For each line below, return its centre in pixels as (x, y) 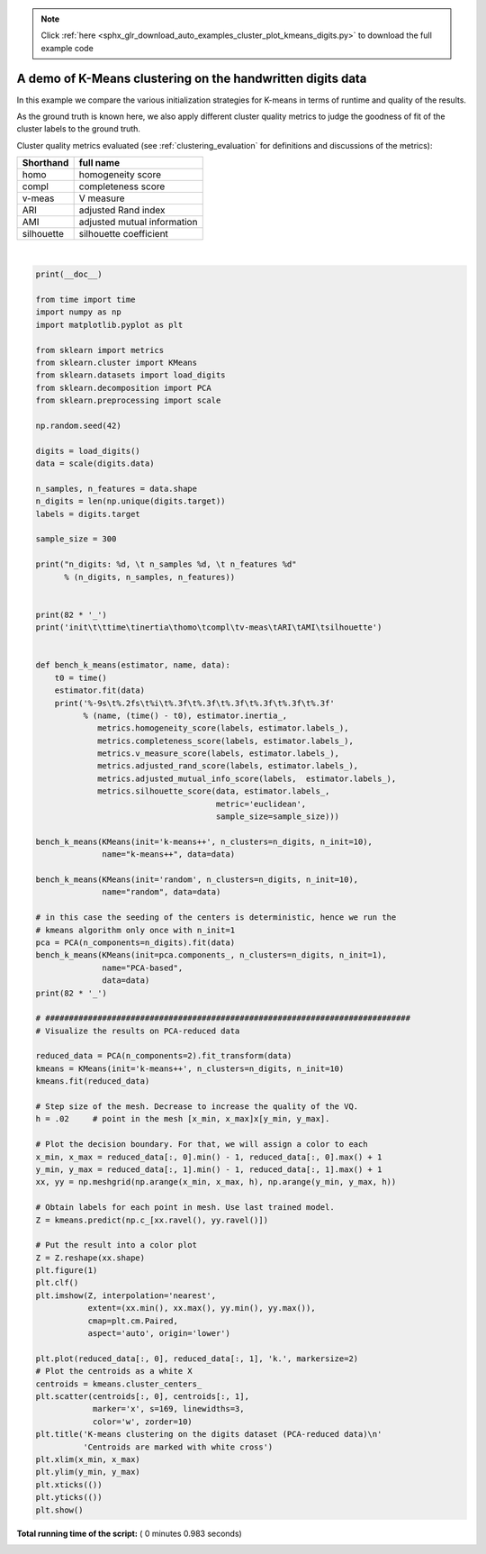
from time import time (85, 300)
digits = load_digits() (88, 451)
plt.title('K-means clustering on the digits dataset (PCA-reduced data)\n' (209, 1434)
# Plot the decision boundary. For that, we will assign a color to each (202, 1145)
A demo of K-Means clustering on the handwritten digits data (192, 78)
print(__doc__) (69, 274)
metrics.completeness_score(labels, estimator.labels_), (226, 741)
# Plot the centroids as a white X (114, 1371)
